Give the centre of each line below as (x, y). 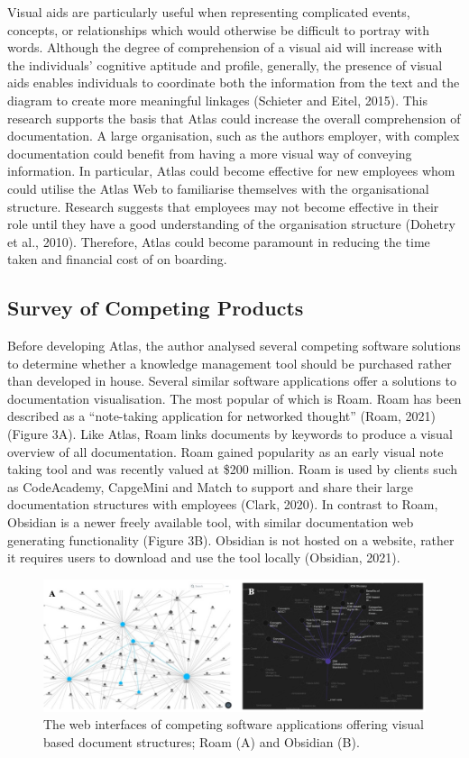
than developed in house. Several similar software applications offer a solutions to (232, 381)
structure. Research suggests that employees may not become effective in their (223, 206)
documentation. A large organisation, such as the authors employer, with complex (234, 136)
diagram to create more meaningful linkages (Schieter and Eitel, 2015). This (218, 100)
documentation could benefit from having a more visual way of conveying (210, 153)
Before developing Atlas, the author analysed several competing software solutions (234, 346)
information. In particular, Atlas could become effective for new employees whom (231, 171)
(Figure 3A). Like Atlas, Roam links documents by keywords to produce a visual (230, 434)
